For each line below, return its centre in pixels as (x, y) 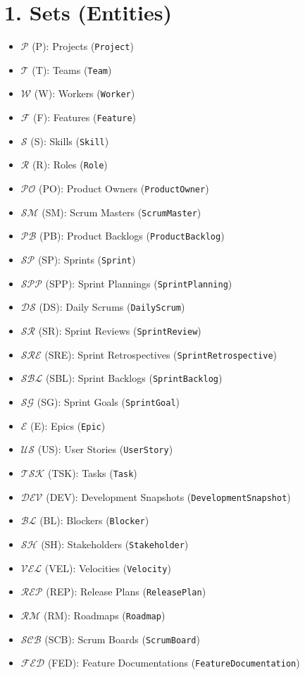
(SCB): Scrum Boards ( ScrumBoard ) (122, 639)
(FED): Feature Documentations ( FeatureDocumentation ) (174, 663)
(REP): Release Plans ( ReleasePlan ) (126, 592)
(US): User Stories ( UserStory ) (105, 449)
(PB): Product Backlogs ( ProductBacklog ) (132, 236)
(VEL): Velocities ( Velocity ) (108, 568)
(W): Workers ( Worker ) (85, 93)
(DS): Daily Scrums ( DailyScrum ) (112, 307)
